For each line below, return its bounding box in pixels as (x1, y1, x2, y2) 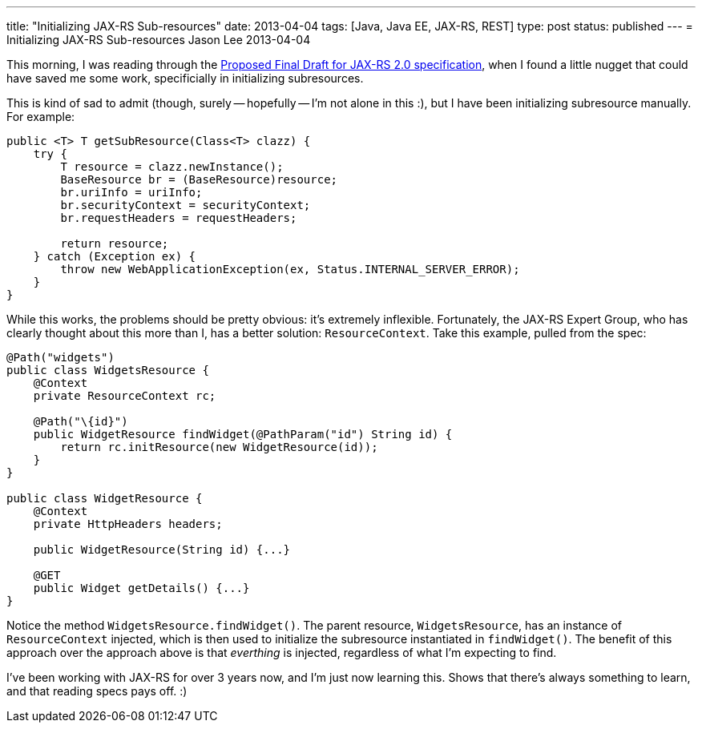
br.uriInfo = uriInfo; (60, 186, 203, 199)
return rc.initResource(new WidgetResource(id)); (60, 441, 378, 453)
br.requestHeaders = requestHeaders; (60, 211, 297, 224)
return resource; (60, 237, 169, 250)
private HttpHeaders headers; (33, 518, 223, 530)
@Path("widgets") (6, 351, 115, 364)
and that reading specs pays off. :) (6, 684, 188, 698)
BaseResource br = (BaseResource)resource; (60, 173, 338, 186)
